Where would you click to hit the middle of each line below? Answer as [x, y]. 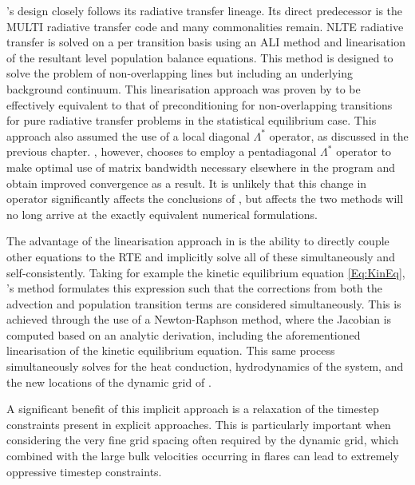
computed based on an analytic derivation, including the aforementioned [184, 334]
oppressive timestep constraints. [84, 471]
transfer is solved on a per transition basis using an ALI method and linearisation [206, 42]
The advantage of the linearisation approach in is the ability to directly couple [198, 241]
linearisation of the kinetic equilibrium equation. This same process [171, 350]
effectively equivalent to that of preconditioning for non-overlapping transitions [200, 104]
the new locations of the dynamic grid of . [109, 382]
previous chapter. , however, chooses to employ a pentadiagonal [162, 151]
